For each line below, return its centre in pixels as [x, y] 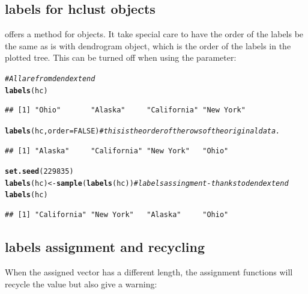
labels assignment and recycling [105, 247]
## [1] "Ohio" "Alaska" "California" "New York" [125, 110]
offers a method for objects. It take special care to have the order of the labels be [154, 34]
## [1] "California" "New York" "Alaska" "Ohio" [117, 215]
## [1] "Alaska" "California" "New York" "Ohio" [117, 151]
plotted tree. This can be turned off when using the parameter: [121, 57]
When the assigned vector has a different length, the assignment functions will [149, 271]
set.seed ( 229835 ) [39, 172]
